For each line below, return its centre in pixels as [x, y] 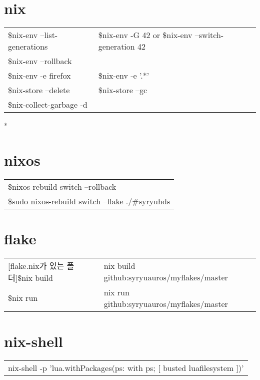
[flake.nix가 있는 [36, 265]
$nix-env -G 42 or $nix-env [145, 35]
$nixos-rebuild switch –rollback [62, 186]
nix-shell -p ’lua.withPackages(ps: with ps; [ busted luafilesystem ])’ [126, 368]
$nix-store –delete [39, 90]
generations [28, 47]
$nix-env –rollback [40, 61]
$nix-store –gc [123, 90]
